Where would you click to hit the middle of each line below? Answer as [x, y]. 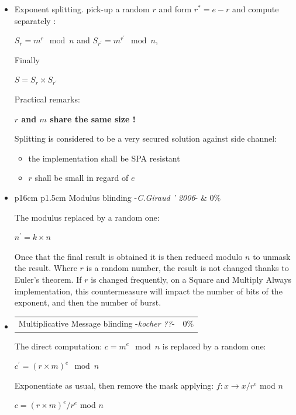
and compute [256, 9]
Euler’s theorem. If [48, 279]
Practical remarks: [47, 99]
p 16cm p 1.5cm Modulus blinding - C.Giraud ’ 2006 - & [111, 197]
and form [175, 9]
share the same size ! [93, 119]
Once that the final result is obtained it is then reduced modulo [128, 256]
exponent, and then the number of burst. [88, 302]
